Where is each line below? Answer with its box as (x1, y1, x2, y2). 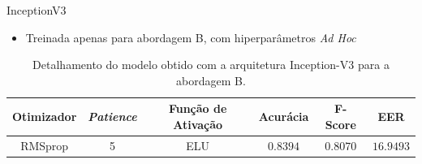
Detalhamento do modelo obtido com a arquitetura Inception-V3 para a (32, 56, 390, 73)
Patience (88, 108, 137, 125)
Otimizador (12, 108, 77, 125)
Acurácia (258, 108, 309, 125)
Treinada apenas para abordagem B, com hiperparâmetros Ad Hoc (25, 28, 356, 45)
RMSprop (20, 136, 69, 153)
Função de (168, 100, 227, 117)
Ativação (173, 115, 223, 132)
